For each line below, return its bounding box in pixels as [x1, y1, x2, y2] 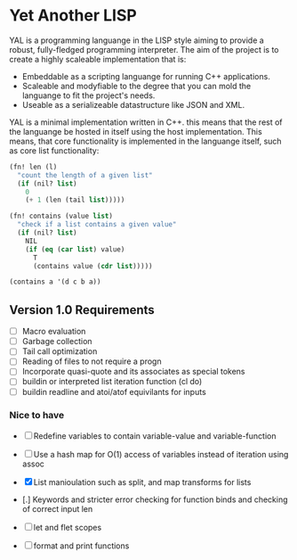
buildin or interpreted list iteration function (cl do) [21, 376, 203, 387]
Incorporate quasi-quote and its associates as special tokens [21, 366, 245, 377]
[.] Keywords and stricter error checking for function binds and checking [21, 494, 288, 505]
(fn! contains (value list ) [9, 211, 114, 221]
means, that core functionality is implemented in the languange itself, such [9, 136, 282, 146]
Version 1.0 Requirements [9, 302, 156, 317]
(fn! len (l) [9, 162, 58, 171]
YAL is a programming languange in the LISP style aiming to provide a [9, 35, 264, 45]
